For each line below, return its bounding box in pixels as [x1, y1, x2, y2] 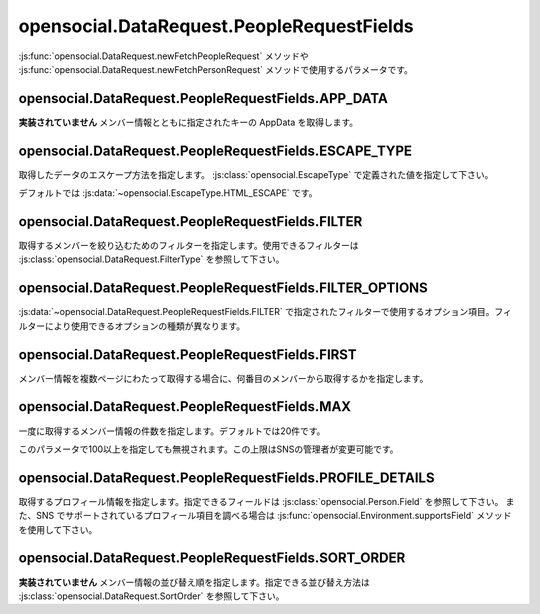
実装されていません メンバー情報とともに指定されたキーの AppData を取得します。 [18, 116, 359, 128]
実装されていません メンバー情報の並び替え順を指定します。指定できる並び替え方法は [18, 576, 370, 588]
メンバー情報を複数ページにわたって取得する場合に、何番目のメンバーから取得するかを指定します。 [18, 372, 429, 384]
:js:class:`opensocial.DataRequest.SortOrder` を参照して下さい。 [18, 590, 285, 602]
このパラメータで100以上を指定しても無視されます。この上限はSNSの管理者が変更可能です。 [18, 443, 399, 455]
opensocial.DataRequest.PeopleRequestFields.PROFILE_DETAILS [18, 469, 435, 486]
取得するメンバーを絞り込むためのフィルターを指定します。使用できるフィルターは [18, 240, 359, 252]
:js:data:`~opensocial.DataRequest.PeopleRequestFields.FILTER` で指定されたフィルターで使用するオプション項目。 [18, 306, 495, 318]
